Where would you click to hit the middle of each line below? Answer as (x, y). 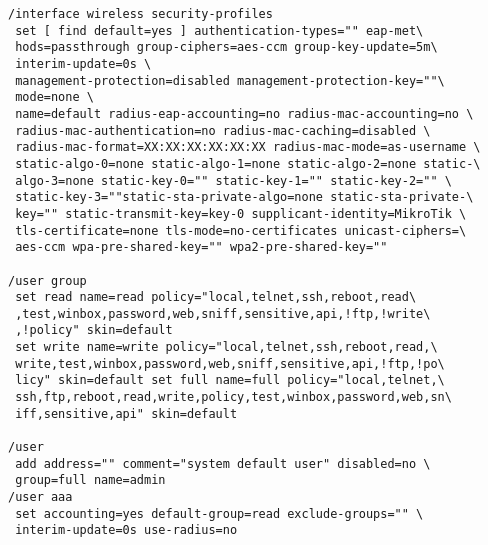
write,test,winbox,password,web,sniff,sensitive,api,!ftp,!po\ (230, 363)
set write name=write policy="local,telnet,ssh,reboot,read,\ (226, 347)
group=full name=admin (90, 480)
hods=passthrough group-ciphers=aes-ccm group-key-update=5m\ (226, 47)
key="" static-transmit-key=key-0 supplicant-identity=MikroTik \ (241, 213)
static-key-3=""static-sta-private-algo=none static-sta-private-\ (244, 197)
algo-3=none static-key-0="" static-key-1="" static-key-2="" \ (233, 180)
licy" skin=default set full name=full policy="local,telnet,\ (230, 380)
